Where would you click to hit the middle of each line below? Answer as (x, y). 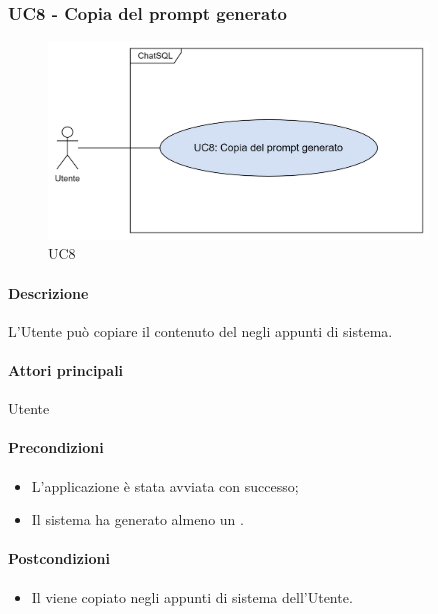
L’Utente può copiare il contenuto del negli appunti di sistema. (200, 330)
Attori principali (66, 370)
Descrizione (48, 292)
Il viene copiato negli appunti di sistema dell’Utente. (192, 596)
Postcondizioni (59, 558)
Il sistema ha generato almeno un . (137, 519)
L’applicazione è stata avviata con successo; (165, 485)
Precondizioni (56, 447)
